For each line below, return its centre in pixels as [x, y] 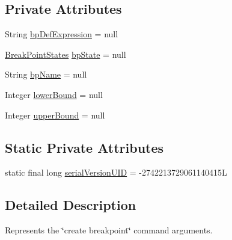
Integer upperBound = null [55, 115]
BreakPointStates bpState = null [66, 54]
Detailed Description [71, 205]
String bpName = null [46, 74]
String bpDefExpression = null [62, 34]
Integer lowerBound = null [54, 94]
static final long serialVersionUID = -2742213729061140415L [116, 172]
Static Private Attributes [84, 147]
